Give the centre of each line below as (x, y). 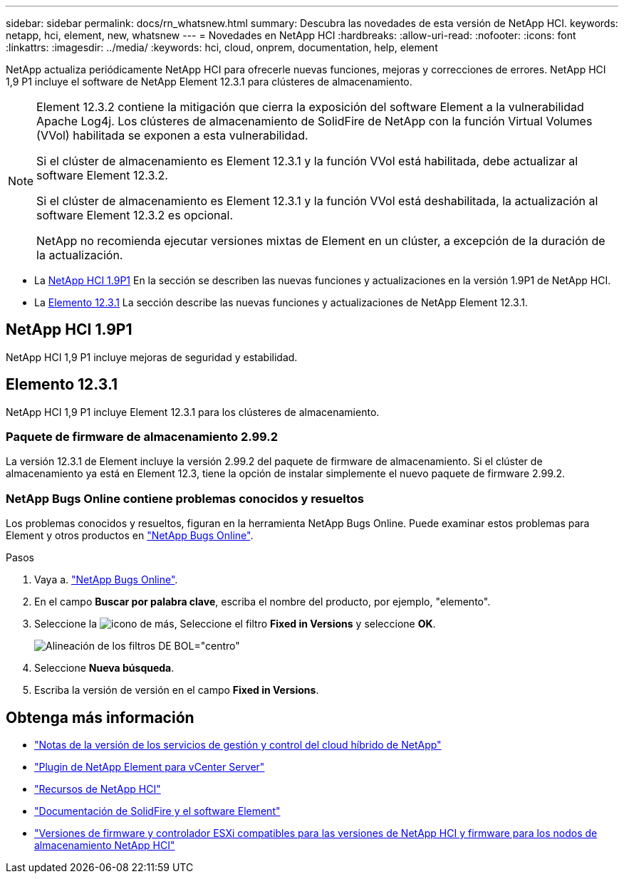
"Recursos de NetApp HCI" (98, 789)
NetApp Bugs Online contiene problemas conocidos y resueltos (185, 498)
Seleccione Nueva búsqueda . (104, 668)
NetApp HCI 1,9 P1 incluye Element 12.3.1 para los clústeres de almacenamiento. (193, 412)
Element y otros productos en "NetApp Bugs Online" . (130, 536)
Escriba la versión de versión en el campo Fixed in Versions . (177, 690)
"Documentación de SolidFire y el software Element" (157, 811)
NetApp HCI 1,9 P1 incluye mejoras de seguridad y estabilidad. (152, 357)
